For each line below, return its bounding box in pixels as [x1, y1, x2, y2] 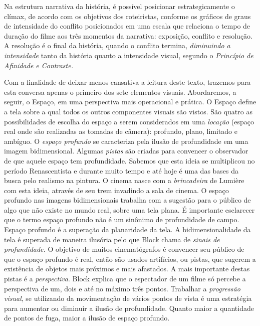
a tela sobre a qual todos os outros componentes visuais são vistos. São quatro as [4, 106, 252, 116]
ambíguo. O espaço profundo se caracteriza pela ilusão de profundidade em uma [4, 135, 248, 146]
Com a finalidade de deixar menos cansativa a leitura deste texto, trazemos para [4, 77, 251, 87]
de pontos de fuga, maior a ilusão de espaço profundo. [4, 312, 170, 323]
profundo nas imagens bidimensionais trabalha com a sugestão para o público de [4, 195, 251, 205]
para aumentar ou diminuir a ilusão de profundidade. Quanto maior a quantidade [4, 302, 254, 313]
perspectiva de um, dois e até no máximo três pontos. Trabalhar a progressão [4, 283, 240, 293]
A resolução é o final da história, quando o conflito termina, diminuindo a [4, 40, 230, 51]
